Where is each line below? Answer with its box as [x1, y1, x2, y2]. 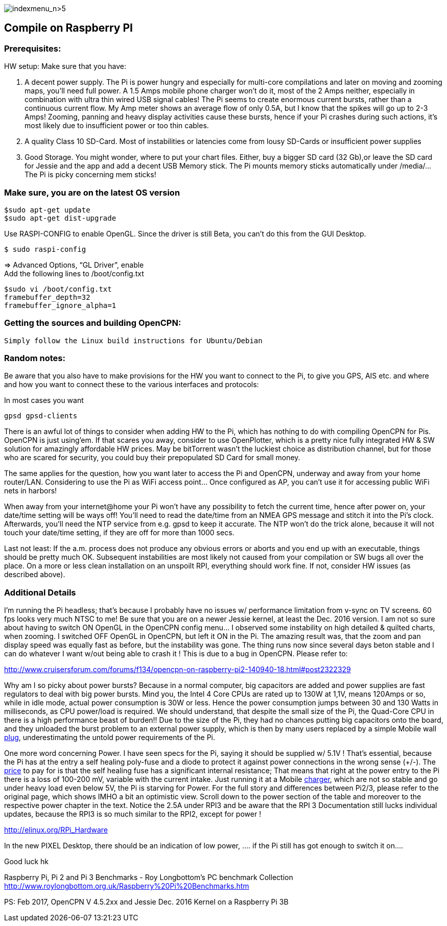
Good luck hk [4, 857, 49, 866]
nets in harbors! [4, 486, 57, 495]
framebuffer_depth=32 [4, 293, 90, 301]
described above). [4, 570, 65, 579]
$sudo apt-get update [4, 205, 90, 214]
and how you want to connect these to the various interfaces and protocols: [4, 380, 259, 389]
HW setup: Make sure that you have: [4, 62, 127, 71]
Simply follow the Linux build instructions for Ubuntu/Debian [4, 336, 263, 345]
